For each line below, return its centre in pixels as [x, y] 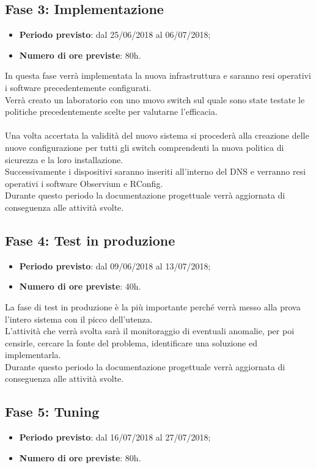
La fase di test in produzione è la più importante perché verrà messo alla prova [153, 306]
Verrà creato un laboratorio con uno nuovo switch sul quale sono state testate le [155, 99]
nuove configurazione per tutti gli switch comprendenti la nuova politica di [145, 147]
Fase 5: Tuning [52, 411]
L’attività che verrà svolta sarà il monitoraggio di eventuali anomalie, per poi [150, 331]
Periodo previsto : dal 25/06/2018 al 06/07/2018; [115, 35]
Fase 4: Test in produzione [90, 240]
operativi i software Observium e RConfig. [84, 183]
